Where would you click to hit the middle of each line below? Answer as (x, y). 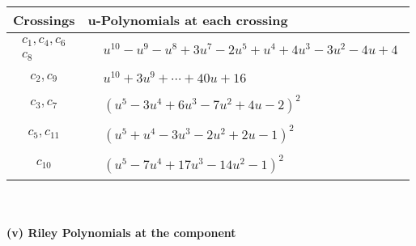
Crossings (44, 20)
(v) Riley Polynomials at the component (121, 233)
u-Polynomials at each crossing (188, 20)
